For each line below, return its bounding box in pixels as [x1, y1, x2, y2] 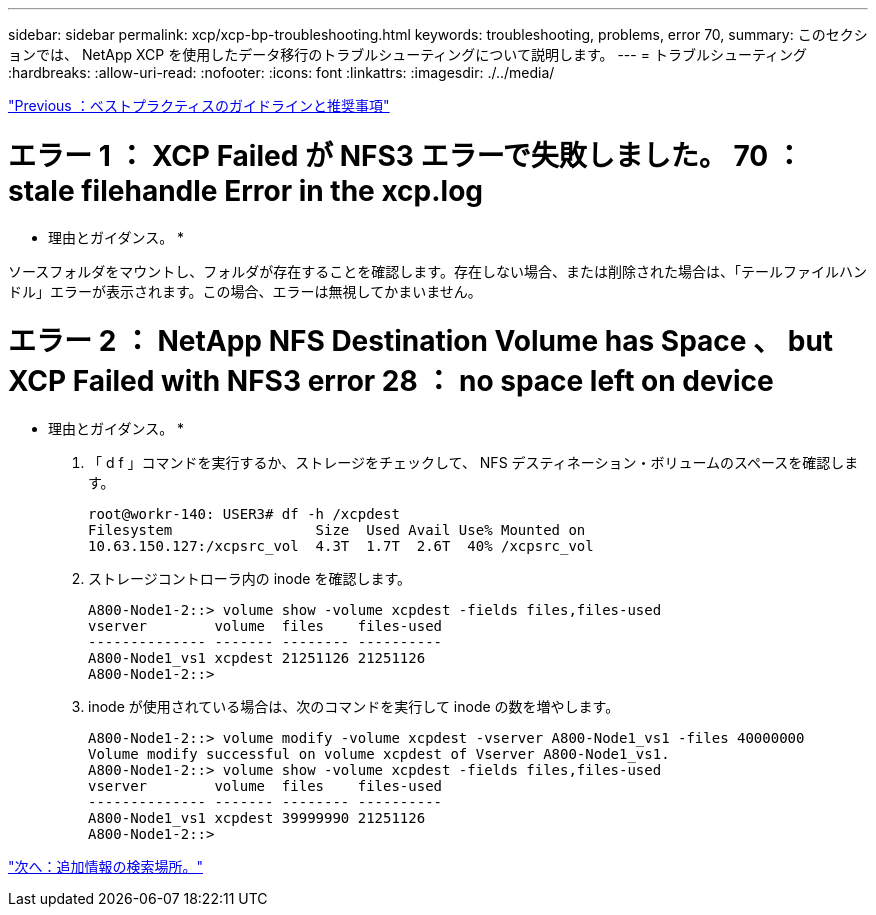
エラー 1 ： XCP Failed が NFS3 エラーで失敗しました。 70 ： [8, 138, 803, 173]
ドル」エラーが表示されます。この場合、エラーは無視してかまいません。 [8, 282, 482, 300]
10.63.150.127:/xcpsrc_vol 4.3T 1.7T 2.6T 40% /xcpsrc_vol [88, 538, 594, 554]
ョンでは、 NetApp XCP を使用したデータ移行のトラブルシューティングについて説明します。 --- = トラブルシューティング [8, 46, 808, 63]
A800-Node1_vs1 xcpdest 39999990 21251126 [88, 810, 426, 826]
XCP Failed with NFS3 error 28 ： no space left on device [8, 364, 774, 399]
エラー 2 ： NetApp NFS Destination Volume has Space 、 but [8, 324, 834, 359]
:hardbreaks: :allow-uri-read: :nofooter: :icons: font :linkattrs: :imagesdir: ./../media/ [8, 64, 555, 81]
